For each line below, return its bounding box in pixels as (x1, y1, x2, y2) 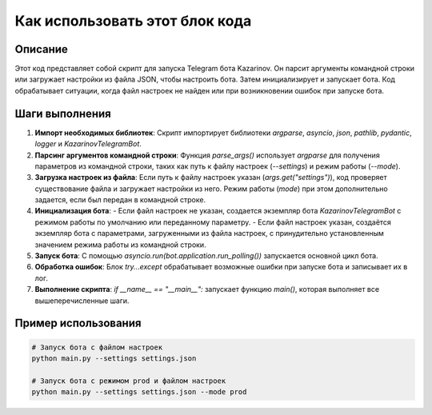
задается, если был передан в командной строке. (34, 195, 206, 205)
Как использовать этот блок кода (14, 12, 252, 30)
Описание (14, 42, 68, 56)
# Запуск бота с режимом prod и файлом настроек (31, 376, 226, 385)
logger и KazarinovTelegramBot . (34, 139, 142, 149)
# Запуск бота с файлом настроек (31, 342, 163, 352)
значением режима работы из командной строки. (34, 240, 207, 249)
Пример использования (14, 317, 142, 330)
